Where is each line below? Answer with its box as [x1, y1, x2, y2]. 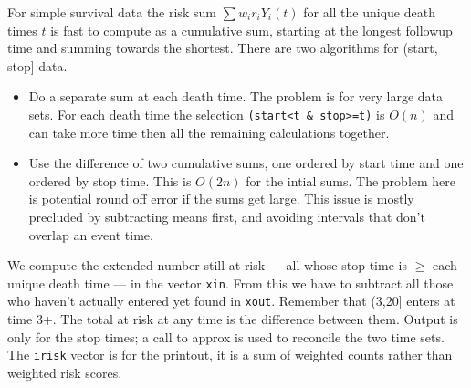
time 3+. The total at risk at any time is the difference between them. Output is [7, 309, 458, 329]
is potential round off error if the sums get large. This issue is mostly [28, 189, 414, 208]
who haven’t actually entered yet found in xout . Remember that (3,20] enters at [7, 291, 455, 310]
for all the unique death [303, 3, 435, 21]
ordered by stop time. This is [28, 171, 192, 190]
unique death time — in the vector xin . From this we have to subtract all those [7, 273, 454, 292]
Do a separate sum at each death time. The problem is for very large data [28, 87, 444, 106]
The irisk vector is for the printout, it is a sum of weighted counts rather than [7, 345, 453, 364]
